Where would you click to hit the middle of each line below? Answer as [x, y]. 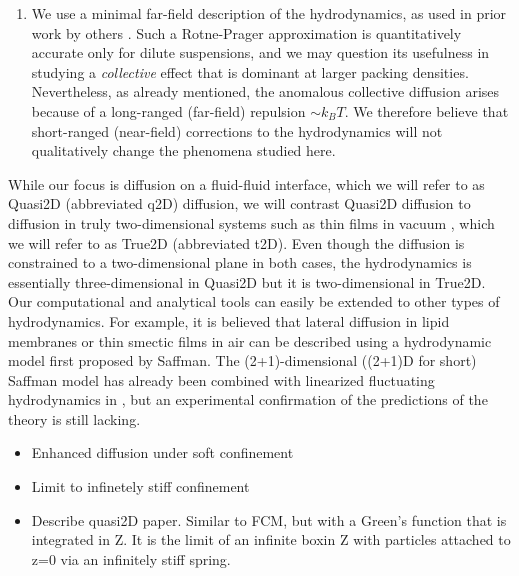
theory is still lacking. [74, 418]
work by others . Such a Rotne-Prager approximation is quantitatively [246, 32]
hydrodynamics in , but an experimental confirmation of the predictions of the [248, 399]
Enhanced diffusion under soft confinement [162, 452]
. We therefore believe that [426, 110]
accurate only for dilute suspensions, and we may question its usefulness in [260, 52]
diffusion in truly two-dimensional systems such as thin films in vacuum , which [251, 222]
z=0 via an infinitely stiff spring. [131, 558]
